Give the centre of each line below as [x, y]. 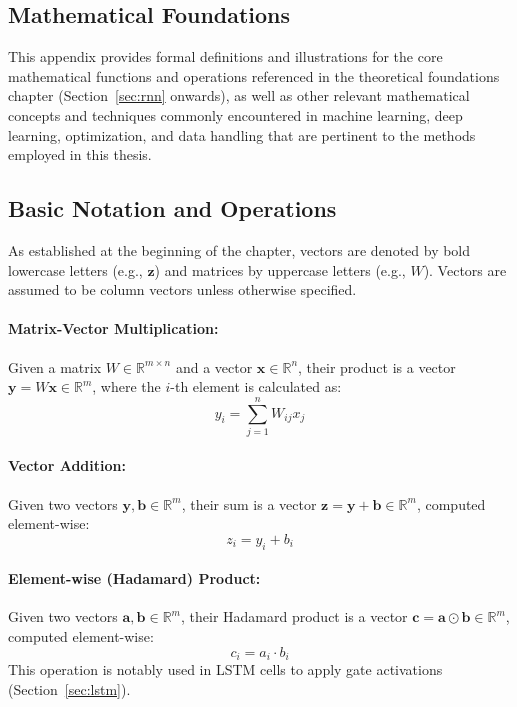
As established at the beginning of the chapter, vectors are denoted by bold [239, 249]
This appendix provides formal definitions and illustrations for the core [225, 56]
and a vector [214, 366]
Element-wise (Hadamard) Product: [134, 578]
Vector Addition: [67, 465]
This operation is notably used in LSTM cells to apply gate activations [225, 669]
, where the [126, 386]
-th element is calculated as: [256, 386]
